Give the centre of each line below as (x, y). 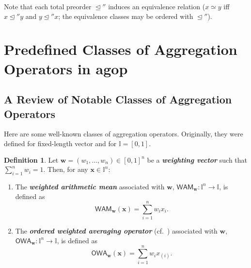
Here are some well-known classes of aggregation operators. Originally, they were (124, 134)
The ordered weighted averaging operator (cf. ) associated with (116, 231)
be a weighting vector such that (197, 159)
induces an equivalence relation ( (157, 6)
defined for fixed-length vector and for (60, 143)
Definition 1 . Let (31, 159)
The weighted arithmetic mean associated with (90, 186)
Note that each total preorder (48, 6)
